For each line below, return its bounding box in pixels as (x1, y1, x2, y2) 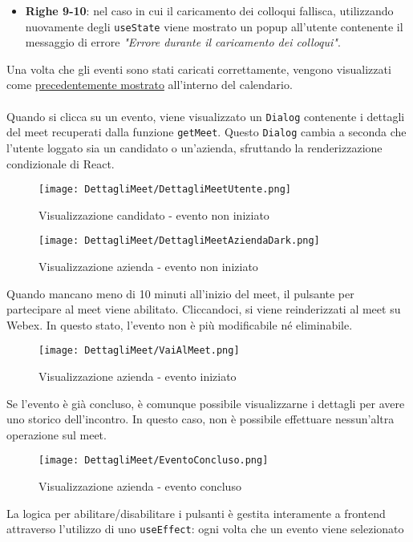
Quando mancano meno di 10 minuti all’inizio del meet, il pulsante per (6, 285, 354, 301)
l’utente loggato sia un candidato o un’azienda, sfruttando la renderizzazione (6, 139, 383, 156)
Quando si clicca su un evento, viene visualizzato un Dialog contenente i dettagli (6, 107, 405, 124)
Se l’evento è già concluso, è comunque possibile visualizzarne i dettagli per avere (6, 394, 405, 411)
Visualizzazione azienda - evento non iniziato (38, 258, 258, 275)
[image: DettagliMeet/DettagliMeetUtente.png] (38, 184, 291, 196)
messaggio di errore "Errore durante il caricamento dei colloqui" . (25, 34, 341, 51)
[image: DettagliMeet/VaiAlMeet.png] (38, 345, 240, 357)
